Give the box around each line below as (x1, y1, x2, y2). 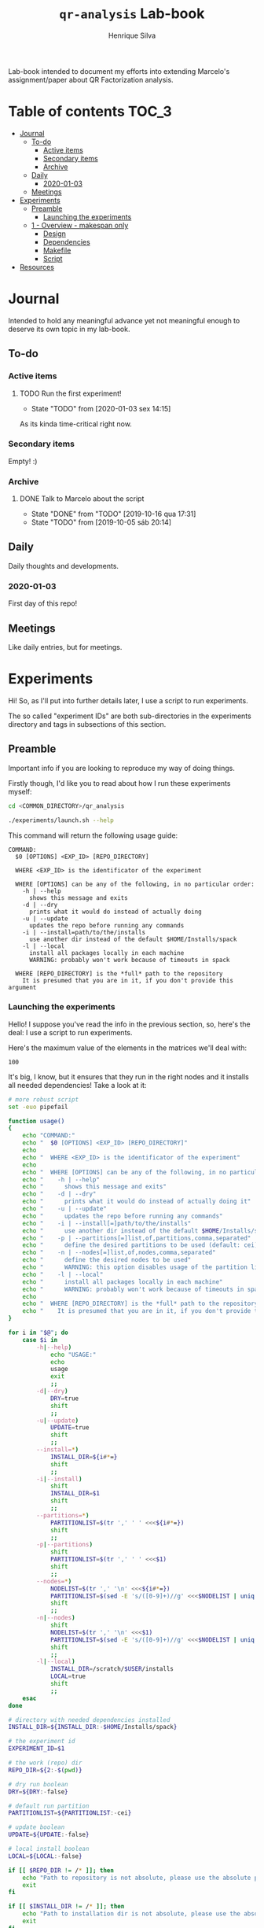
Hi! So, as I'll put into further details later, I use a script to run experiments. (8, 695, 249, 705)
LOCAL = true (49, 1672, 86, 1680)
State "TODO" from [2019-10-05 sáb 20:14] (31, 518, 171, 527)
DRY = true (49, 1394, 79, 1403)
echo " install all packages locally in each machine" (22, 1277, 223, 1286)
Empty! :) (8, 456, 38, 466)
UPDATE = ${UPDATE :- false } (8, 1830, 90, 1839)
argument (8, 983, 37, 991)
